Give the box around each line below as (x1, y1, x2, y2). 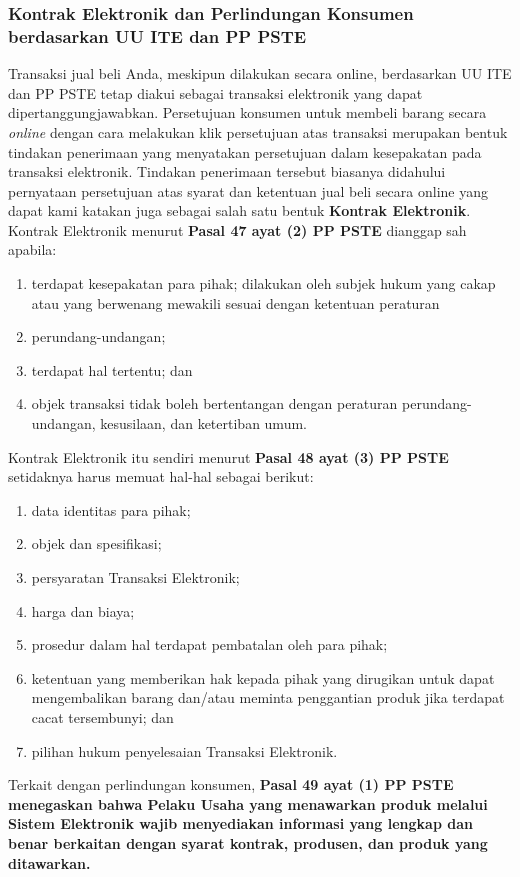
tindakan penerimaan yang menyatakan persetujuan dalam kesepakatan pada (8, 141, 482, 162)
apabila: (8, 239, 57, 260)
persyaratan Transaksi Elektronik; (31, 567, 240, 588)
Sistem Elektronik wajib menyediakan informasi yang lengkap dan (8, 813, 473, 834)
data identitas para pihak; (31, 499, 191, 520)
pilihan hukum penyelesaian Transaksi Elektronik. (31, 740, 338, 761)
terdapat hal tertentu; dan (31, 359, 193, 380)
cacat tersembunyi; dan (31, 706, 174, 727)
